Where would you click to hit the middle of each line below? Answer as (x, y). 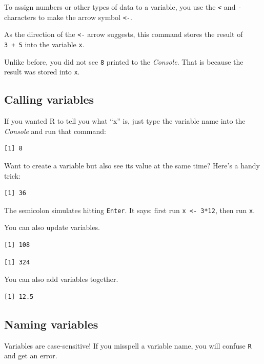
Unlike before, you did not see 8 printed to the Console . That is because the (124, 61)
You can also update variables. (52, 227)
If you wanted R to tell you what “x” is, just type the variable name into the (125, 121)
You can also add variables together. (61, 279)
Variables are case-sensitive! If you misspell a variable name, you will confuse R (128, 345)
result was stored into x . (42, 72)
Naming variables (51, 324)
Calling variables (49, 99)
